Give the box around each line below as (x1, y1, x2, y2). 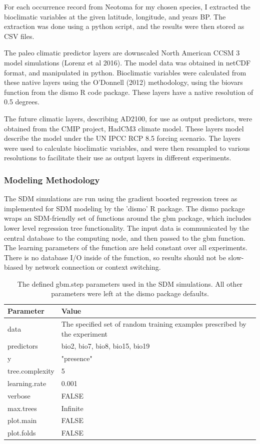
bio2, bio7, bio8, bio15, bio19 (61, 341, 150, 351)
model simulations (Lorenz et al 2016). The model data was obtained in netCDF (4, 57, 251, 67)
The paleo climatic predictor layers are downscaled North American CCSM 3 (4, 47, 240, 58)
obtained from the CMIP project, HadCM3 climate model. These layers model (4, 123, 244, 133)
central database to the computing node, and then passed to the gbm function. (4, 232, 245, 243)
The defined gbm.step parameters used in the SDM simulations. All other (17, 278, 243, 289)
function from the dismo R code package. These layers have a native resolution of (4, 86, 253, 97)
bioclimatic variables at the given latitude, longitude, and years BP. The (4, 11, 226, 21)
